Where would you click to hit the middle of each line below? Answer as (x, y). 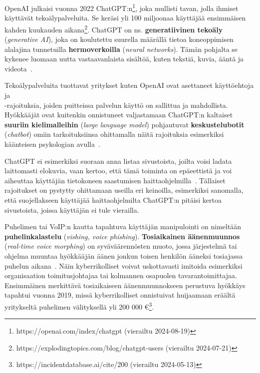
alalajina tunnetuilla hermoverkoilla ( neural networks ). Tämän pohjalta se (121, 49)
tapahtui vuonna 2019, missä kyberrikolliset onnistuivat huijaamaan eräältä (120, 295)
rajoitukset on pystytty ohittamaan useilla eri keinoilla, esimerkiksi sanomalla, (124, 190)
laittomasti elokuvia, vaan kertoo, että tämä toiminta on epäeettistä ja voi (118, 171)
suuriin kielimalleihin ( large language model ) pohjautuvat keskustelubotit (125, 124)
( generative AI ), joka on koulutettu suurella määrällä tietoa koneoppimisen (119, 39)
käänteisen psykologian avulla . (52, 144)
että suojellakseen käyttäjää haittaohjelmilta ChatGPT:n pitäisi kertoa (113, 200)
